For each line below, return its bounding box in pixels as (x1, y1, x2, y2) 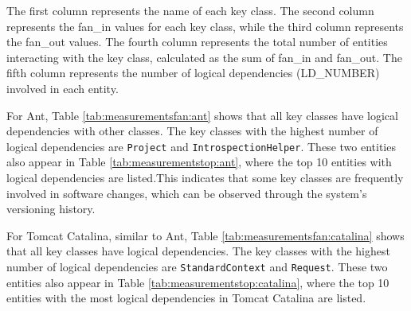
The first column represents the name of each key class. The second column (6, 2, 374, 18)
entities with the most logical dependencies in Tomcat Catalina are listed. (6, 290, 366, 306)
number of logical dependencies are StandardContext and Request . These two (6, 258, 388, 274)
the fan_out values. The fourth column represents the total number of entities (6, 33, 388, 50)
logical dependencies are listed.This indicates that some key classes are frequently (6, 169, 404, 185)
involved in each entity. (6, 80, 119, 96)
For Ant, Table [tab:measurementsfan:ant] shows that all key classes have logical (6, 107, 398, 123)
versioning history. (6, 200, 96, 217)
